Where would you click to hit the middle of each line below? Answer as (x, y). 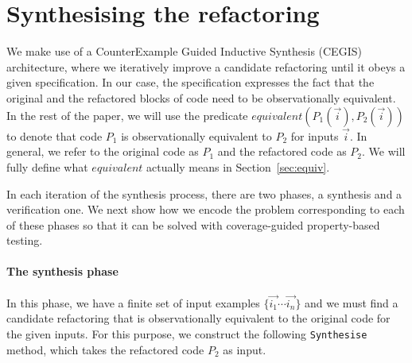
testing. (25, 240)
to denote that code (54, 135)
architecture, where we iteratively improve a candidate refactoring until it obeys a (206, 66)
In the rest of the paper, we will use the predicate (127, 115)
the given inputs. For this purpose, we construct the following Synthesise (187, 334)
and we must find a (352, 302)
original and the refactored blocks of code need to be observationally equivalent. (201, 97)
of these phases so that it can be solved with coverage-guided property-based (193, 224)
